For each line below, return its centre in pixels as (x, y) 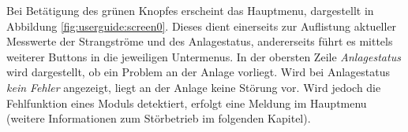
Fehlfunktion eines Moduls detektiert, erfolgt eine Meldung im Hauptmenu (187, 103)
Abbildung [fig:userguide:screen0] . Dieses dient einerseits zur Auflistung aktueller (202, 26)
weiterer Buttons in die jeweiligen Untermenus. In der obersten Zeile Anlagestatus (204, 56)
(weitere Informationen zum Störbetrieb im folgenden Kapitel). (159, 118)
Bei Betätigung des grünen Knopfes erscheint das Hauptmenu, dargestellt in (190, 10)
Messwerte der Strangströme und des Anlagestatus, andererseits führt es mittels (200, 41)
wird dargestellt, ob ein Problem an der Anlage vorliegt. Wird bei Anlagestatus (198, 72)
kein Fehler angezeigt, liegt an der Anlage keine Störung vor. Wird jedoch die (194, 87)
